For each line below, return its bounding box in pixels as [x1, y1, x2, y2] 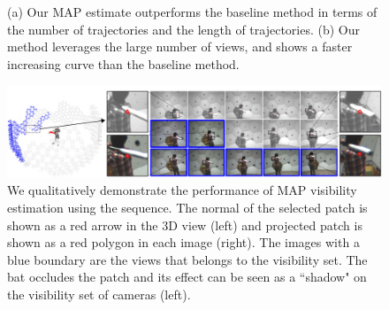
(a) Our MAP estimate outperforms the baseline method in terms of [7, 3, 378, 20]
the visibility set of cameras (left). [7, 284, 191, 303]
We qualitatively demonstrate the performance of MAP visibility [7, 181, 357, 199]
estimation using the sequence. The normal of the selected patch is [7, 198, 368, 216]
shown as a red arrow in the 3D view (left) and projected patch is [7, 215, 362, 234]
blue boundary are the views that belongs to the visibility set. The [7, 250, 368, 268]
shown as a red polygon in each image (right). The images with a [7, 233, 360, 252]
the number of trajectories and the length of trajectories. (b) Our [7, 19, 361, 38]
